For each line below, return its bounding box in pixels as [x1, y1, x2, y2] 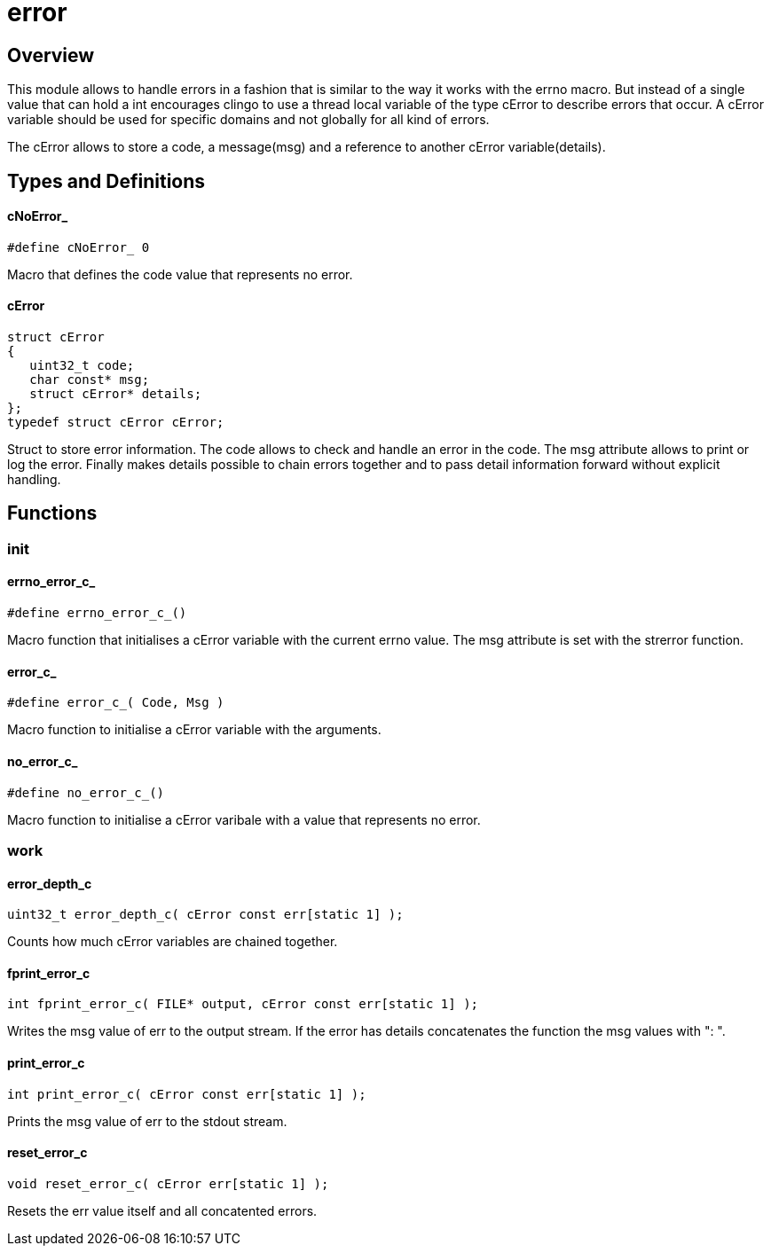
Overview [7, 43, 95, 67]
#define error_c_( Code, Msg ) [7, 695, 224, 710]
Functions [7, 502, 98, 525]
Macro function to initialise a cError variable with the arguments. [7, 722, 382, 738]
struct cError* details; [29, 387, 202, 402]
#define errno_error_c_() [7, 606, 187, 621]
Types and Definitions [7, 169, 206, 192]
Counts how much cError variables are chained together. [7, 934, 338, 950]
